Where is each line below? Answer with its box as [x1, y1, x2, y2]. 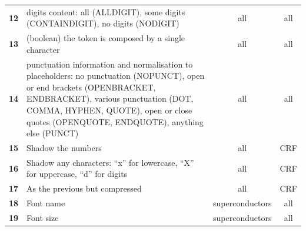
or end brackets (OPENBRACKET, [26, 81, 156, 93]
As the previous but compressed [26, 182, 142, 195]
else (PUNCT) [26, 127, 79, 139]
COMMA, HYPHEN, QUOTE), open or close [26, 104, 192, 116]
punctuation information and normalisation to [26, 58, 193, 70]
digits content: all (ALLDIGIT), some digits [26, 5, 185, 18]
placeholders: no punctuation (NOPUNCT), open [26, 69, 205, 82]
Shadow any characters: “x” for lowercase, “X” [26, 156, 194, 168]
